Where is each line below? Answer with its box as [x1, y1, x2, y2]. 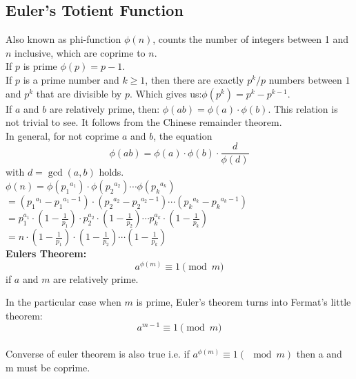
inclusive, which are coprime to [14, 45, 146, 59]
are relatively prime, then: [49, 101, 160, 115]
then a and [296, 346, 342, 361]
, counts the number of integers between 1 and [152, 32, 349, 46]
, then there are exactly [145, 72, 244, 86]
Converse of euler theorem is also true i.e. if [6, 346, 190, 361]
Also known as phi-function [6, 32, 121, 46]
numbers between [268, 72, 342, 86]
